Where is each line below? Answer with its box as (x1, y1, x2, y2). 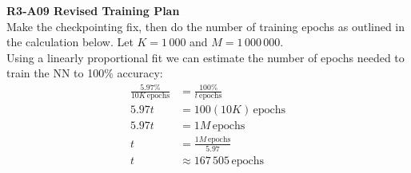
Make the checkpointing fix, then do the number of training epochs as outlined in (6, 18, 405, 34)
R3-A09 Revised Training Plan (6, 2, 180, 18)
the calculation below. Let (6, 33, 134, 50)
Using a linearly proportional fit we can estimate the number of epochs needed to (6, 49, 405, 65)
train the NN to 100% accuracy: (6, 65, 163, 81)
